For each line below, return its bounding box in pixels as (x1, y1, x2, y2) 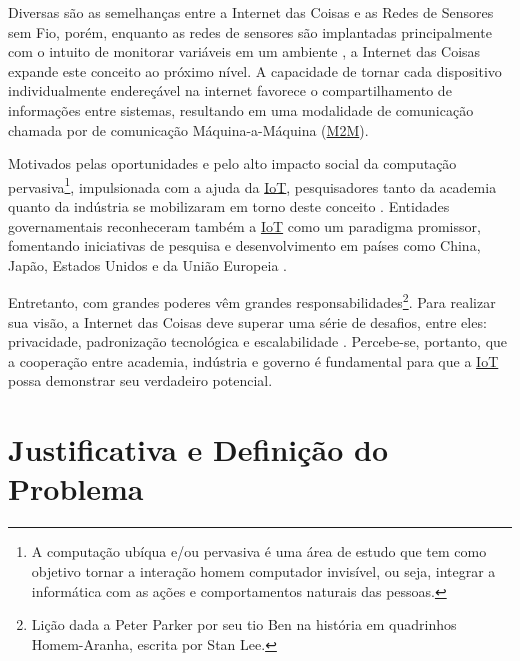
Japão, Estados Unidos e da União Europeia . (8, 254, 287, 275)
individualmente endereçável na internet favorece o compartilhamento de (8, 80, 452, 101)
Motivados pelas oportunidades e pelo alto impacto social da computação (8, 153, 457, 174)
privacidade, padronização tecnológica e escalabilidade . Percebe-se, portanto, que (8, 331, 508, 352)
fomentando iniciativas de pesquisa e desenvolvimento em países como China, (8, 235, 481, 256)
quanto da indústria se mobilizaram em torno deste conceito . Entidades (8, 196, 450, 216)
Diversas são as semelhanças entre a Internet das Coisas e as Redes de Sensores (8, 2, 494, 22)
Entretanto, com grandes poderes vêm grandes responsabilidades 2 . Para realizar (8, 289, 496, 313)
